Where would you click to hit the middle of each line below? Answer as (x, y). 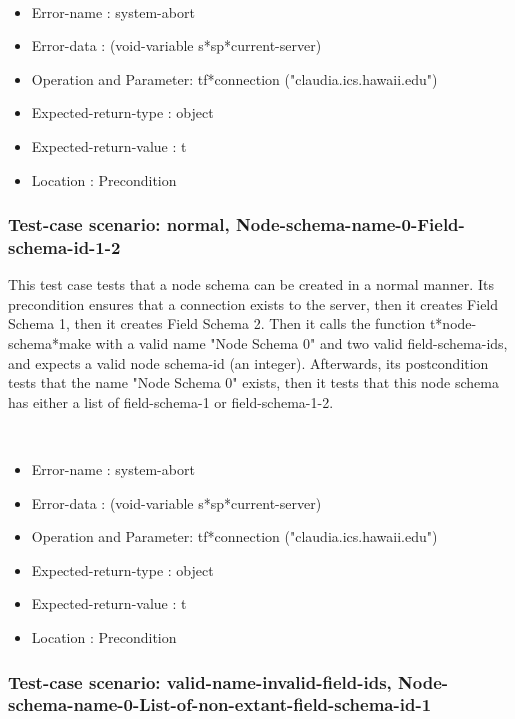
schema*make (49, 343)
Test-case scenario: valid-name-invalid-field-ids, (200, 681)
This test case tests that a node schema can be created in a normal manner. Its (251, 284)
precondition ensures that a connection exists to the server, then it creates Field (253, 303)
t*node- (453, 323)
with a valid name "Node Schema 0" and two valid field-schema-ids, (301, 343)
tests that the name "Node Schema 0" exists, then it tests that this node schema (253, 382)
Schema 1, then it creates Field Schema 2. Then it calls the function (217, 323)
